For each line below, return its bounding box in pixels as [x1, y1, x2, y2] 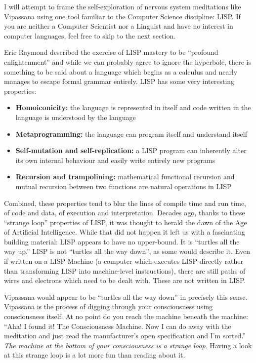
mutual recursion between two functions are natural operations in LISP [15, 181, 232, 191]
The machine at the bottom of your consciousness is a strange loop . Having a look [4, 340, 252, 350]
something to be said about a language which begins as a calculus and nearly [4, 66, 238, 77]
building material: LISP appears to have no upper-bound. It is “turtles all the [4, 236, 240, 246]
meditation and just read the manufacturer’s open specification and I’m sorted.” [4, 330, 246, 341]
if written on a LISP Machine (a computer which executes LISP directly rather [4, 256, 244, 266]
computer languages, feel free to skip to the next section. [4, 30, 176, 40]
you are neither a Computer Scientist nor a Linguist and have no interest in [4, 21, 233, 31]
